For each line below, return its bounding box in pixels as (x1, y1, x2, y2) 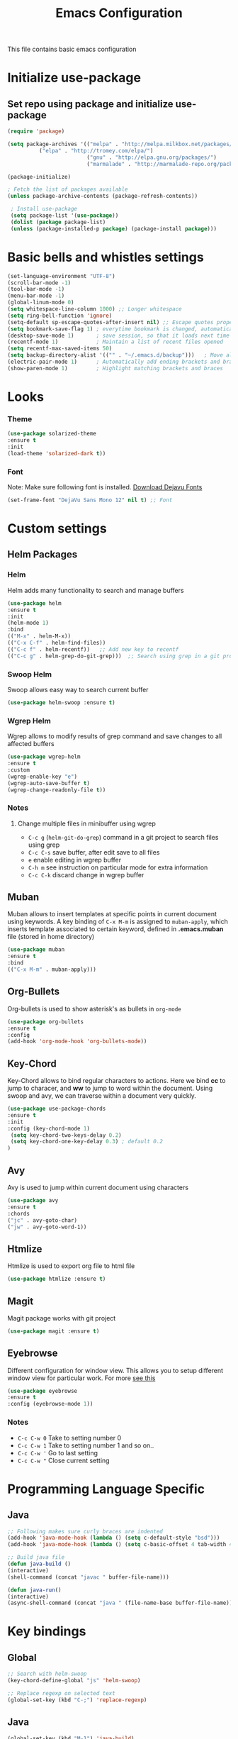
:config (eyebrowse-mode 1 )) (7, 1401, 93, 1408)
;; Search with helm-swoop (7, 1670, 87, 1678)
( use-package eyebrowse (7, 1387, 78, 1394)
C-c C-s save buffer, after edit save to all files (28, 848, 160, 856)
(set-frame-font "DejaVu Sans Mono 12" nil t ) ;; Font (7, 496, 173, 504)
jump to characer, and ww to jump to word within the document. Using (7, 1084, 213, 1093)
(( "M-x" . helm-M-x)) (7, 633, 72, 640)
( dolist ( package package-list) (10, 218, 106, 226)
